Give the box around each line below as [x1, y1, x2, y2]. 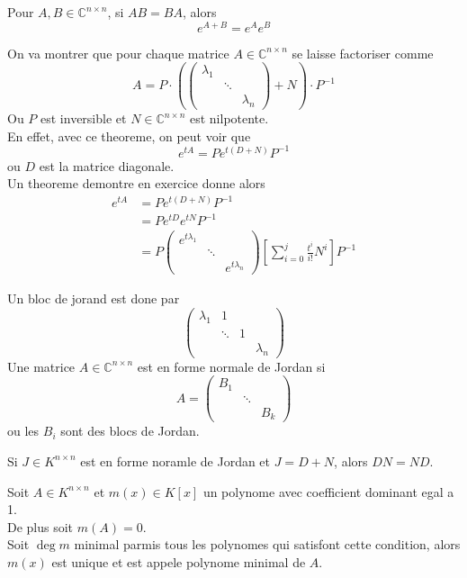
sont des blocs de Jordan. [60, 421, 200, 440]
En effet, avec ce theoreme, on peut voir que [7, 126, 251, 145]
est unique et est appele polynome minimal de [51, 552, 306, 571]
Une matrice [7, 357, 76, 375]
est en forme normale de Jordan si [137, 357, 326, 375]
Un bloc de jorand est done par [7, 289, 180, 308]
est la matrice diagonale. [39, 156, 175, 175]
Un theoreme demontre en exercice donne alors [7, 174, 265, 193]
